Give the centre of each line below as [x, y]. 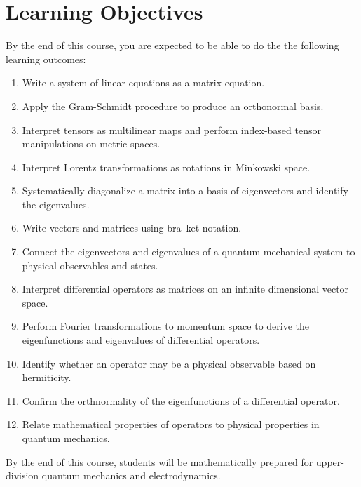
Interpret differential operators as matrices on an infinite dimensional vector [185, 289]
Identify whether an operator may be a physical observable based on [169, 363]
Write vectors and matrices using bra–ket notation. [132, 228]
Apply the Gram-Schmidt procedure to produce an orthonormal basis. [173, 106]
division [22, 475]
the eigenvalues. [56, 204]
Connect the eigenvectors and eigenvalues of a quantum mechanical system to [189, 252]
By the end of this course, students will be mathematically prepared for [159, 461]
